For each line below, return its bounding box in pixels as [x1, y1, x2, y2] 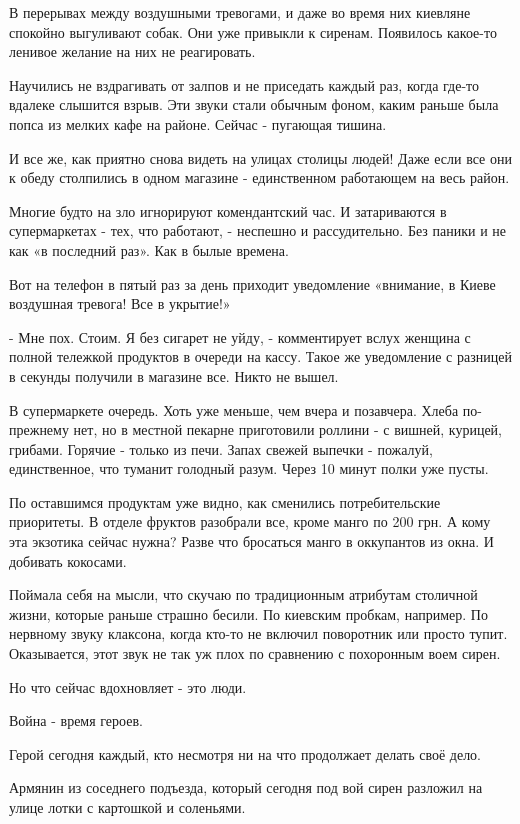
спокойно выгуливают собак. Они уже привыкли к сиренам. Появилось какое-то [9, 21, 497, 42]
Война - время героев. [9, 710, 143, 731]
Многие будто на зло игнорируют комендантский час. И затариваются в [9, 200, 447, 221]
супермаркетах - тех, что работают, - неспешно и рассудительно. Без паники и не [9, 220, 507, 241]
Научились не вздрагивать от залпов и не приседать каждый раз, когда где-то [9, 74, 479, 95]
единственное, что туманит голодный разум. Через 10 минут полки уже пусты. [9, 458, 489, 479]
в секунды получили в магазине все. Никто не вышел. [9, 365, 339, 386]
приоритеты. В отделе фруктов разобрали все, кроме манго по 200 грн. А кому [9, 511, 491, 532]
